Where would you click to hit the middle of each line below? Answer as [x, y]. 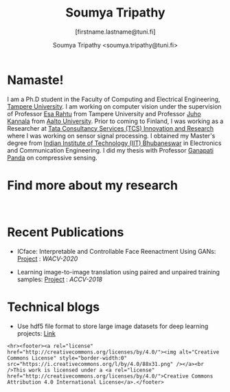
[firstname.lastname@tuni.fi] [115, 32]
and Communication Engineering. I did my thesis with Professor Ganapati [111, 150]
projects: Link [36, 333]
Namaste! [35, 80]
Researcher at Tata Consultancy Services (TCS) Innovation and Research [111, 128]
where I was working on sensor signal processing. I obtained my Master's [111, 135]
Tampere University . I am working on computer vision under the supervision [114, 106]
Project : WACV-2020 [47, 259]
